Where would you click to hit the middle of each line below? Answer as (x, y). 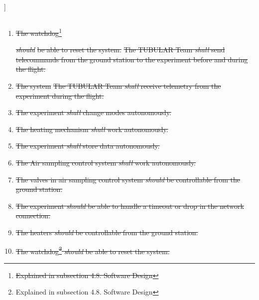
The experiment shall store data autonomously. (88, 146)
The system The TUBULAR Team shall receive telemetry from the (118, 86)
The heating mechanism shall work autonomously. (92, 129)
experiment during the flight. (60, 95)
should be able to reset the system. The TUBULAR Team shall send (120, 50)
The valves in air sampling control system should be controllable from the (128, 179)
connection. (33, 216)
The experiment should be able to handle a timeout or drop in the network (130, 206)
